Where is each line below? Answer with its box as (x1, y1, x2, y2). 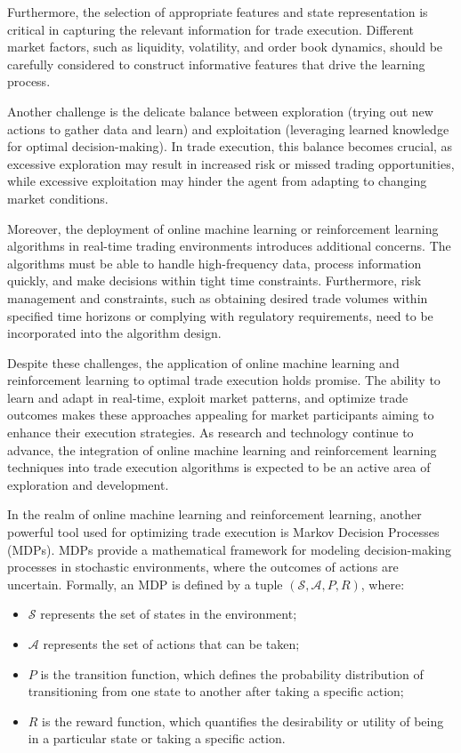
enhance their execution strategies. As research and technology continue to (7, 423, 414, 442)
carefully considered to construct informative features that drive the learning (7, 54, 425, 73)
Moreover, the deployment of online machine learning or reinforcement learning (7, 219, 439, 237)
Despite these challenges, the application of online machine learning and (7, 353, 400, 372)
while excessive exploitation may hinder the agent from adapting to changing (7, 172, 427, 190)
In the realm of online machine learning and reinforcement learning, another (7, 505, 422, 524)
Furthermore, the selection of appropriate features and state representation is (7, 3, 428, 20)
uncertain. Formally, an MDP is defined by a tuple (7, 574, 283, 593)
